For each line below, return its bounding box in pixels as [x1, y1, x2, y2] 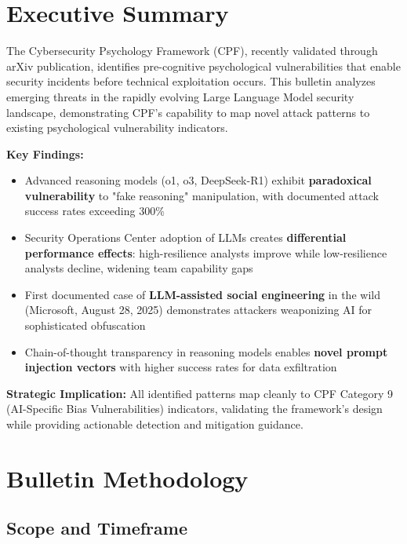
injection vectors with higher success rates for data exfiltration [24, 359, 337, 375]
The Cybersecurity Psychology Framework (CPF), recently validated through [6, 42, 378, 59]
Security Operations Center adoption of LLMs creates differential [24, 229, 347, 246]
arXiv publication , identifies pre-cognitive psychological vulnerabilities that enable [6, 57, 401, 74]
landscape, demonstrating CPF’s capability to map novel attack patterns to [6, 104, 370, 120]
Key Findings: [6, 145, 84, 162]
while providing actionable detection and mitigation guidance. [6, 416, 303, 432]
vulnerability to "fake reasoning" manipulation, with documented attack [24, 187, 379, 203]
